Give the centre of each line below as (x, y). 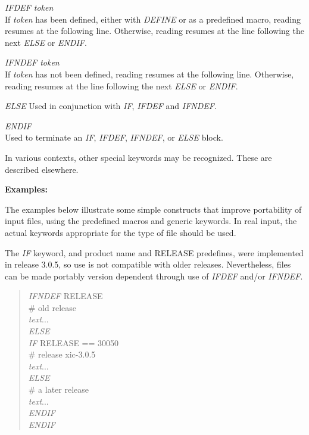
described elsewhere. (42, 169)
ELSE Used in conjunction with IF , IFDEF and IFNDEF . (111, 106)
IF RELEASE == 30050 (74, 342)
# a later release (59, 389)
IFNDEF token (32, 62)
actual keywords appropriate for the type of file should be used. (121, 232)
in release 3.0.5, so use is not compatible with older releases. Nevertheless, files (148, 264)
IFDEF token (29, 7)
